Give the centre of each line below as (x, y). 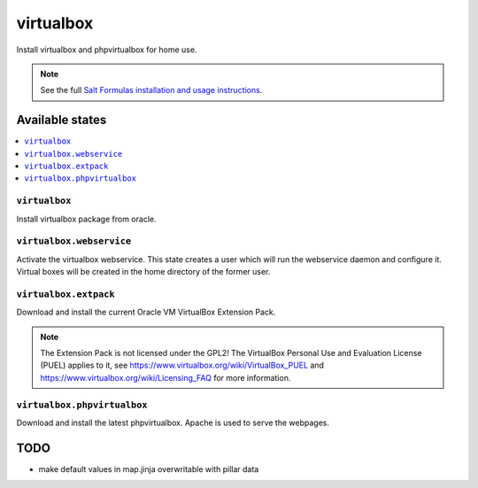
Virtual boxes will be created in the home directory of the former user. (143, 272)
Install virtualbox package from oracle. (86, 219)
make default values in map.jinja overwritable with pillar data (149, 469)
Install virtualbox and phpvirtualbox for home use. (107, 50)
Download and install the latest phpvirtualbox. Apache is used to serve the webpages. (173, 422)
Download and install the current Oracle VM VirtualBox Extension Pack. (146, 312)
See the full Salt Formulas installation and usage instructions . (151, 90)
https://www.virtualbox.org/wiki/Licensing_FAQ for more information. (166, 377)
